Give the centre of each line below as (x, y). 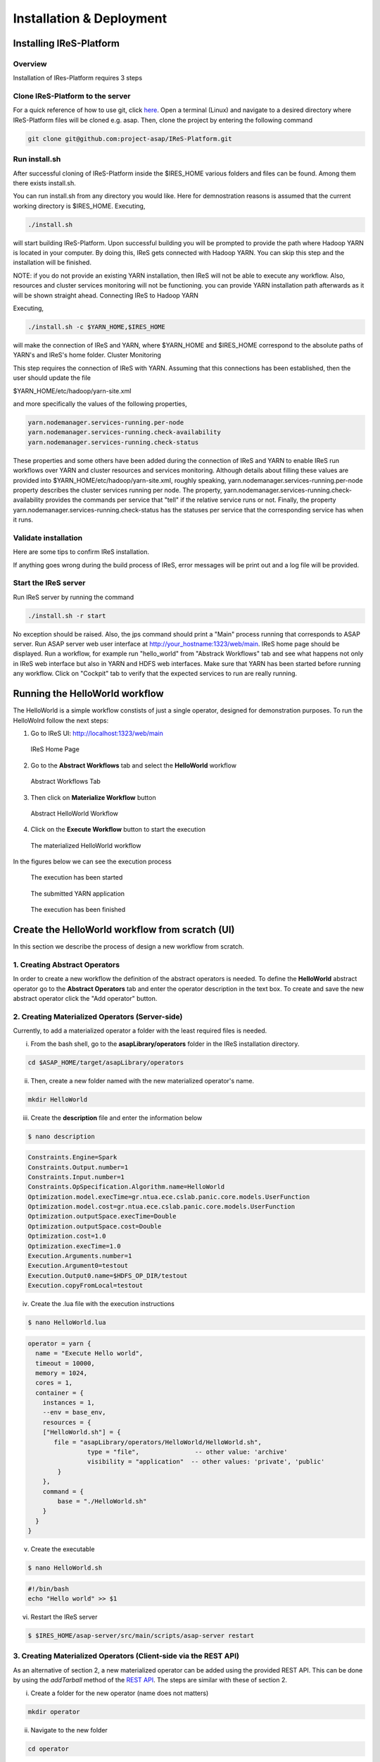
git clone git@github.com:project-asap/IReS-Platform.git (130, 138)
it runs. (23, 520)
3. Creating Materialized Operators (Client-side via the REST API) (126, 1656)
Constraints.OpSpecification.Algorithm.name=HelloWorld (126, 1187)
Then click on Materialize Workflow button (93, 797)
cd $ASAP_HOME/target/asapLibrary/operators (106, 1062)
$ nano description (61, 1136)
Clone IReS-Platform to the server (72, 97)
